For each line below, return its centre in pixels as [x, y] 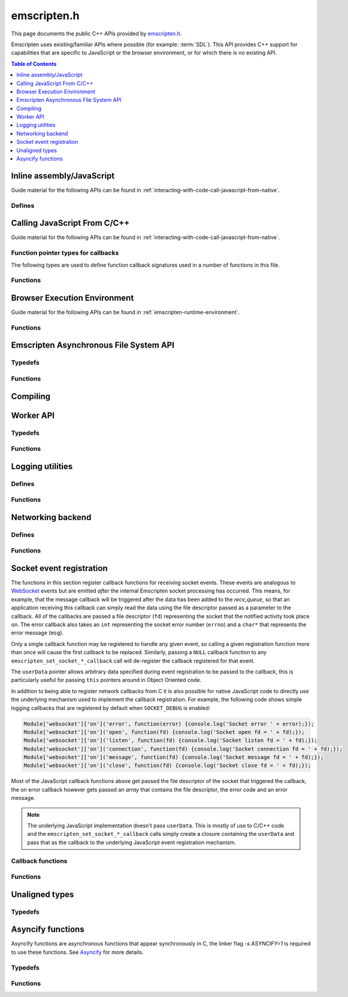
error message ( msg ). [37, 633]
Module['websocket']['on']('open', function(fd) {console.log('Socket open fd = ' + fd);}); [164, 732]
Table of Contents [34, 64]
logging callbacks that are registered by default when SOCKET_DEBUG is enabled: [111, 708]
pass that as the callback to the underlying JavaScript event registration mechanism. [132, 842]
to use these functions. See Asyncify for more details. [77, 952]
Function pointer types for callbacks [65, 253]
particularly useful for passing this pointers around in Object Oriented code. [106, 680]
